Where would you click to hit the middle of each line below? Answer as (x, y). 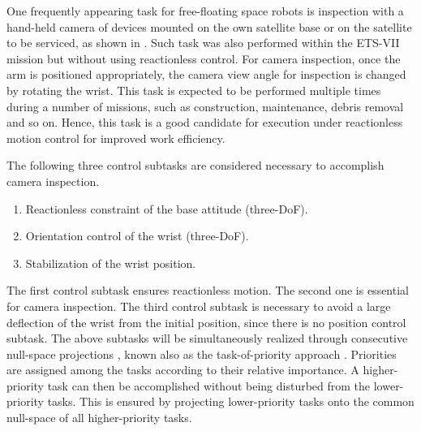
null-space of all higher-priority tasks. (99, 418)
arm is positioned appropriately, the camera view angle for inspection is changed (206, 74)
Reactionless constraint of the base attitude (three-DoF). (167, 208)
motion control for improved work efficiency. (116, 138)
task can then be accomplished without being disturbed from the (209, 385)
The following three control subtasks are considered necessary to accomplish (195, 165)
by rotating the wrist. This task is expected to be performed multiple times (194, 90)
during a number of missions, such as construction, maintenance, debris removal (205, 106)
